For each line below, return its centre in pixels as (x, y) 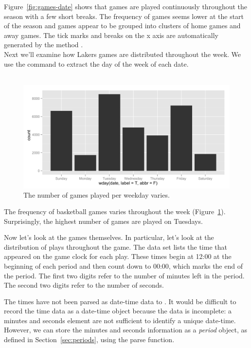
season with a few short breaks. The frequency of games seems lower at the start (124, 16)
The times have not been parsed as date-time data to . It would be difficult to (120, 301)
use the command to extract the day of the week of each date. (96, 64)
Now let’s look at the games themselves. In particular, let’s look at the (109, 237)
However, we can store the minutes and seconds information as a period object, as (125, 330)
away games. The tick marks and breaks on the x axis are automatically (111, 35)
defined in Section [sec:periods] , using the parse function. (89, 339)
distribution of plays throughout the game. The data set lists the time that (116, 247)
